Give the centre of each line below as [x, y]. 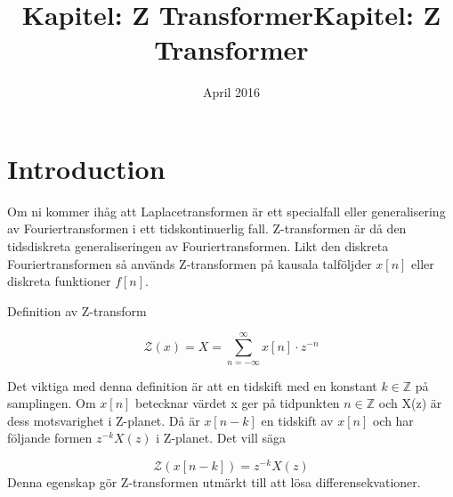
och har [393, 420]
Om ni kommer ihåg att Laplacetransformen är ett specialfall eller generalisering [226, 211]
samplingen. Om [52, 403]
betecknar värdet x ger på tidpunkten [238, 403]
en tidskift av [297, 420]
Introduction [86, 168]
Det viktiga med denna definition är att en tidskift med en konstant [192, 385]
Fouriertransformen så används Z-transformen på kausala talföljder [190, 263]
